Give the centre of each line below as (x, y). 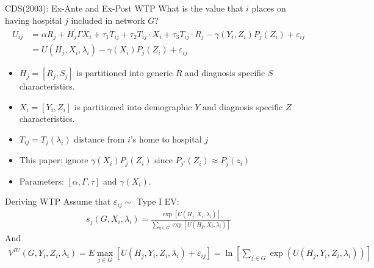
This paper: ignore (54, 160)
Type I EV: (158, 201)
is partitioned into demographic (133, 106)
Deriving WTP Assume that (58, 201)
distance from (99, 139)
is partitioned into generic (125, 73)
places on (269, 8)
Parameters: (41, 181)
